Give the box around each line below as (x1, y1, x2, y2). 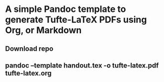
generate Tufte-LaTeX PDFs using (5, 14, 147, 25)
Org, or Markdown (5, 25, 82, 36)
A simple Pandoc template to (5, 3, 126, 15)
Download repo (5, 44, 54, 53)
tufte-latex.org (5, 69, 52, 78)
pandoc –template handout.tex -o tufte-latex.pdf (5, 61, 159, 70)
